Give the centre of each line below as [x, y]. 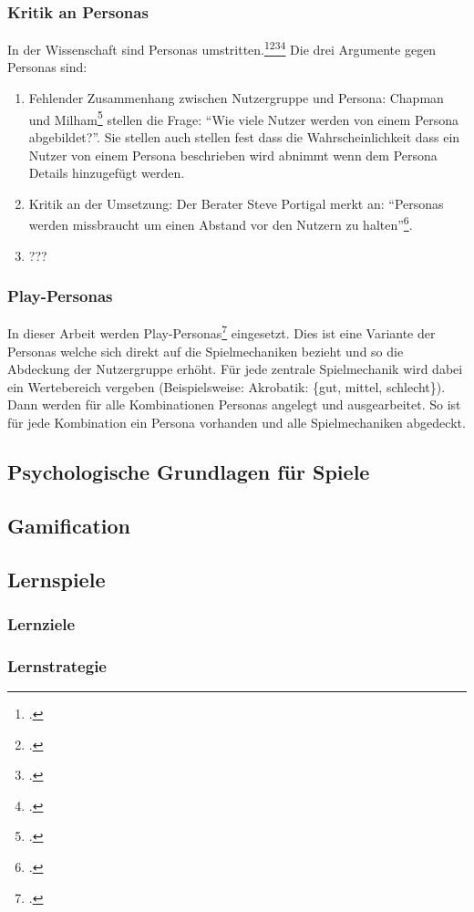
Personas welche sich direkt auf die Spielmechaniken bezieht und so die [206, 351]
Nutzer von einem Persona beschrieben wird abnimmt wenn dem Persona [233, 155]
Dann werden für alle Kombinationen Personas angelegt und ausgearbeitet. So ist [234, 404]
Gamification [69, 525]
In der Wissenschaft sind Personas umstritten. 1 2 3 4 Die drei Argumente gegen [222, 48]
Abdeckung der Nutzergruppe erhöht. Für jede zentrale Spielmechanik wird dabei [235, 369]
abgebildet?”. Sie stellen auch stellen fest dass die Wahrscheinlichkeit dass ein [244, 136]
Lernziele [41, 623]
